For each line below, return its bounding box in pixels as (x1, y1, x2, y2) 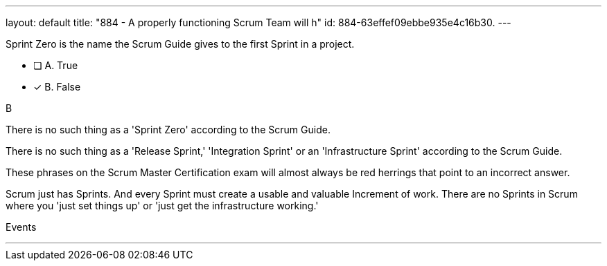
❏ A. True (33, 59, 78, 71)
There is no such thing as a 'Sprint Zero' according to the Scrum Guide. (6, 124, 331, 135)
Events (6, 221, 37, 233)
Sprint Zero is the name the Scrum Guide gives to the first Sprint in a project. (6, 38, 355, 50)
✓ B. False (33, 81, 81, 93)
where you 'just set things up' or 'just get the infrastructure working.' (6, 200, 319, 211)
